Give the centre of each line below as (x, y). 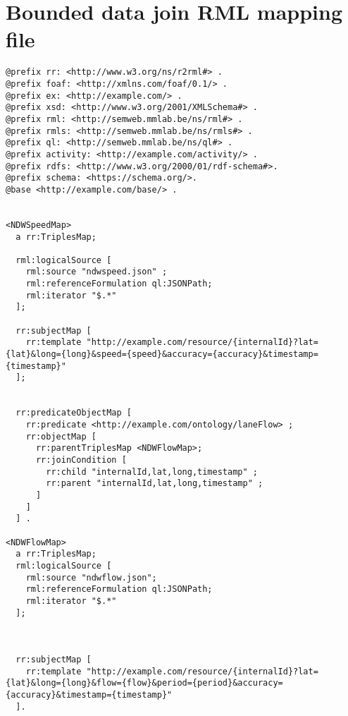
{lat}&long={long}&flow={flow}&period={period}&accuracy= (144, 683)
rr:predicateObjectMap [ (74, 413)
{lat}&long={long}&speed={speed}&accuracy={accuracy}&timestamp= (162, 354)
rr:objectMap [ (61, 436)
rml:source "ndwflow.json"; (91, 577)
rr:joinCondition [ (81, 460)
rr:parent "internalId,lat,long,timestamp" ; (155, 484)
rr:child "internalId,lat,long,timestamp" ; (152, 472)
